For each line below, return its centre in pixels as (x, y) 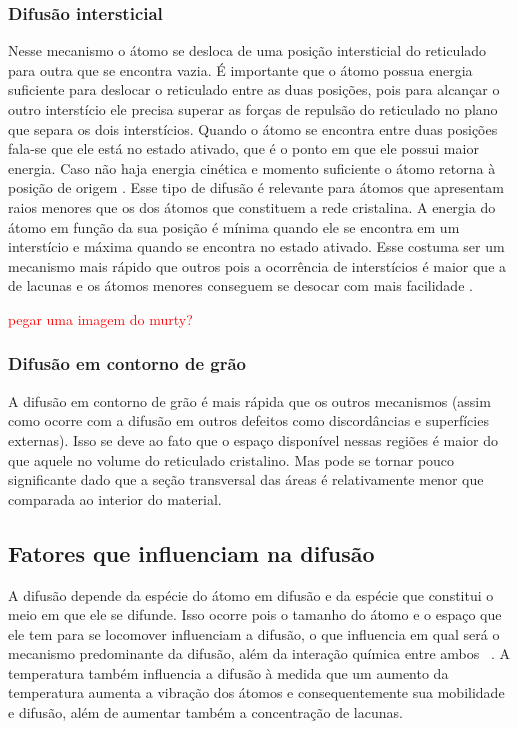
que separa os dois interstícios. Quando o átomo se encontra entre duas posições (253, 128)
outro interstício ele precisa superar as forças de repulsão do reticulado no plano (253, 109)
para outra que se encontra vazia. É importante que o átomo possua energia (240, 69)
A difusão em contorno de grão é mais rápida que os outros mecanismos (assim (249, 400)
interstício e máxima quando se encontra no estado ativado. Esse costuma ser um (256, 246)
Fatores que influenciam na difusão (191, 552)
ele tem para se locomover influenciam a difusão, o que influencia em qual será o (254, 633)
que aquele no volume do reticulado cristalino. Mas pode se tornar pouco (231, 459)
